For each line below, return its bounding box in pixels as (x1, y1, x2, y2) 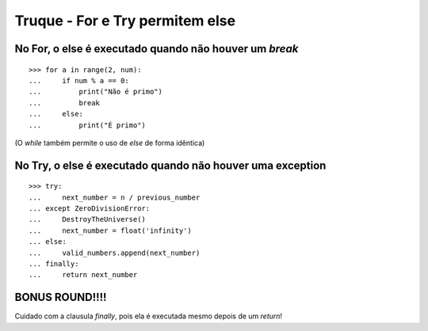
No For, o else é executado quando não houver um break (14, 42, 299, 55)
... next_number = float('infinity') (29, 226, 192, 235)
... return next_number (29, 270, 138, 280)
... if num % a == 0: (29, 76, 130, 85)
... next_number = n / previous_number (29, 192, 201, 202)
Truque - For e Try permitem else (14, 12, 236, 29)
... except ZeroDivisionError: (29, 204, 151, 213)
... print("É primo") (29, 120, 147, 130)
